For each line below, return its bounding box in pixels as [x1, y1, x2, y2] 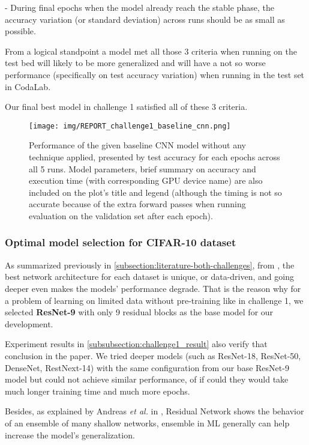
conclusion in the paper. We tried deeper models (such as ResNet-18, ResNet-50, [5, 349, 301, 362]
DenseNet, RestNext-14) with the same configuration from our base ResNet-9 [5, 361, 289, 374]
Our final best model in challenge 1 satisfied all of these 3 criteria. [5, 100, 248, 113]
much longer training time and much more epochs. [5, 384, 190, 397]
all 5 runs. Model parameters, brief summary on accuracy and [29, 162, 256, 175]
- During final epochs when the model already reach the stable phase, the [5, 1, 274, 13]
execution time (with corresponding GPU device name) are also [29, 174, 263, 187]
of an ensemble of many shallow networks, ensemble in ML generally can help [5, 416, 290, 429]
